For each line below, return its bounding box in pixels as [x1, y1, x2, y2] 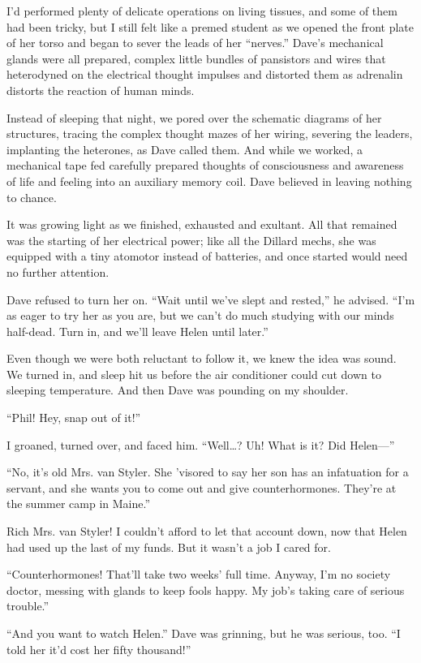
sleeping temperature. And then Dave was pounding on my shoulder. [6, 381, 349, 398]
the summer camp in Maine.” [6, 495, 151, 512]
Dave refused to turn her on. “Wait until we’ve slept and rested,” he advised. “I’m [6, 291, 415, 308]
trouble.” [6, 597, 49, 614]
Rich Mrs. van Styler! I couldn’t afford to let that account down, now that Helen [6, 523, 407, 540]
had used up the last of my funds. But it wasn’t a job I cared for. [6, 538, 331, 555]
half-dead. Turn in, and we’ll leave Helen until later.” [6, 322, 268, 339]
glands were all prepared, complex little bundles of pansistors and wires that [6, 50, 386, 67]
